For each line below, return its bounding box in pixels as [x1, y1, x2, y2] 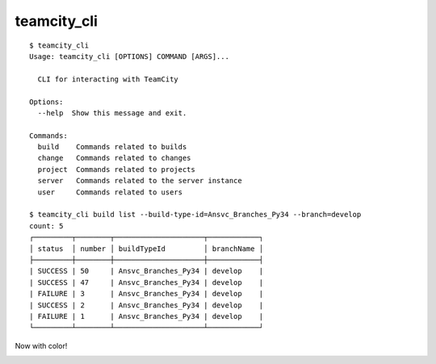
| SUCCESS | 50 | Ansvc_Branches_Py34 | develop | [29, 266, 264, 276]
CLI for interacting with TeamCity [37, 74, 179, 84]
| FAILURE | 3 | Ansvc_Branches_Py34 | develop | [29, 289, 264, 299]
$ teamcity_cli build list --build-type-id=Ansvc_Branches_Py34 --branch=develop [29, 210, 362, 220]
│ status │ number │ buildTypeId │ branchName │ [29, 244, 264, 253]
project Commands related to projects [37, 165, 195, 174]
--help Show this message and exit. [37, 108, 187, 117]
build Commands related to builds [37, 142, 187, 152]
